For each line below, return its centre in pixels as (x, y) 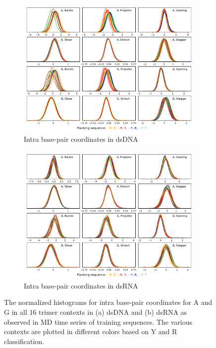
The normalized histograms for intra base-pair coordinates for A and (108, 302)
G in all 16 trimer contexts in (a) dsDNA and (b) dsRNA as (96, 312)
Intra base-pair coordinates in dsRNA (81, 285)
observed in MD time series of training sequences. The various (98, 321)
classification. (24, 341)
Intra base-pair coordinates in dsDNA (81, 139)
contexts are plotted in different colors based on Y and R (91, 331)
